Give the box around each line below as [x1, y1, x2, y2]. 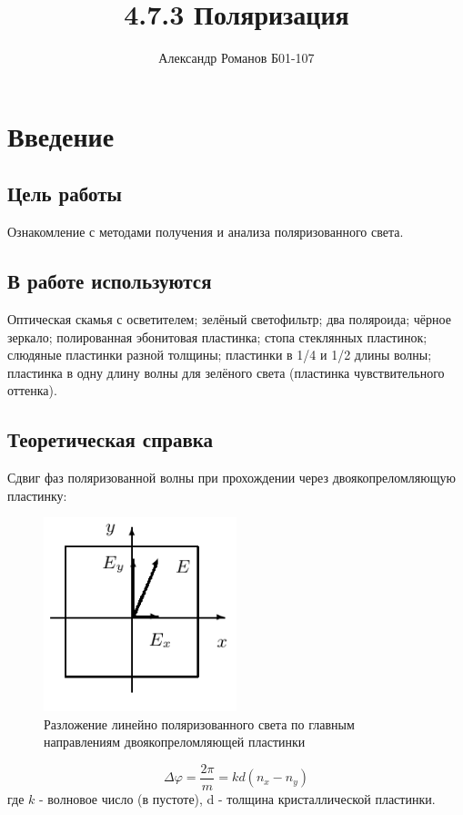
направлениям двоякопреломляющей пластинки [44, 732, 306, 751]
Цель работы [7, 179, 122, 208]
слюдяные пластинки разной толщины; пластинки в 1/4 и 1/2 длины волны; [7, 345, 432, 364]
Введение [7, 117, 115, 154]
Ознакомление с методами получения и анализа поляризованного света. [7, 222, 404, 241]
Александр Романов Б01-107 [158, 48, 315, 67]
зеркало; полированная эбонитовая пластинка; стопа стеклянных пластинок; [7, 327, 428, 346]
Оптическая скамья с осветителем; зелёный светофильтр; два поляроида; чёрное [7, 309, 451, 328]
